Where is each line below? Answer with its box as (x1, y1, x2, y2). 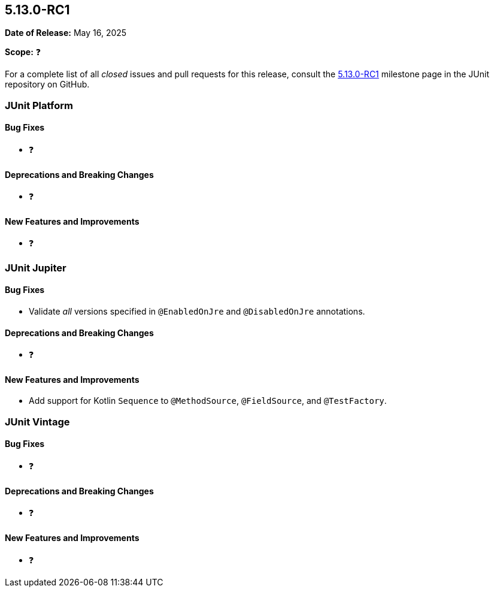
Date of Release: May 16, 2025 (5, 28, 127, 38)
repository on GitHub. (5, 79, 90, 90)
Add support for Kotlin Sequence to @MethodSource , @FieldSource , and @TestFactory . (29, 395, 387, 406)
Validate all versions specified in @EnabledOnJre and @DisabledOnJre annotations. (29, 306, 365, 317)
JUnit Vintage (5, 415, 70, 428)
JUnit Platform (5, 99, 73, 111)
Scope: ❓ (5, 47, 41, 58)
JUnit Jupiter (5, 261, 66, 274)
